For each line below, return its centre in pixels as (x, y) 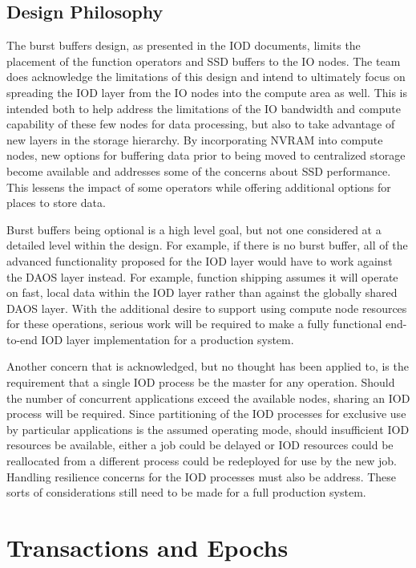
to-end (22, 339)
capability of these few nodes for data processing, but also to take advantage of (201, 124)
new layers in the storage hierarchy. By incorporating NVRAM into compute (195, 139)
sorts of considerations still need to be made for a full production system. (186, 492)
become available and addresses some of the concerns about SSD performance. (199, 170)
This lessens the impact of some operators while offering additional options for (199, 187)
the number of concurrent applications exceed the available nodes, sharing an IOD (208, 398)
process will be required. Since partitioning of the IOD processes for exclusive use (206, 414)
